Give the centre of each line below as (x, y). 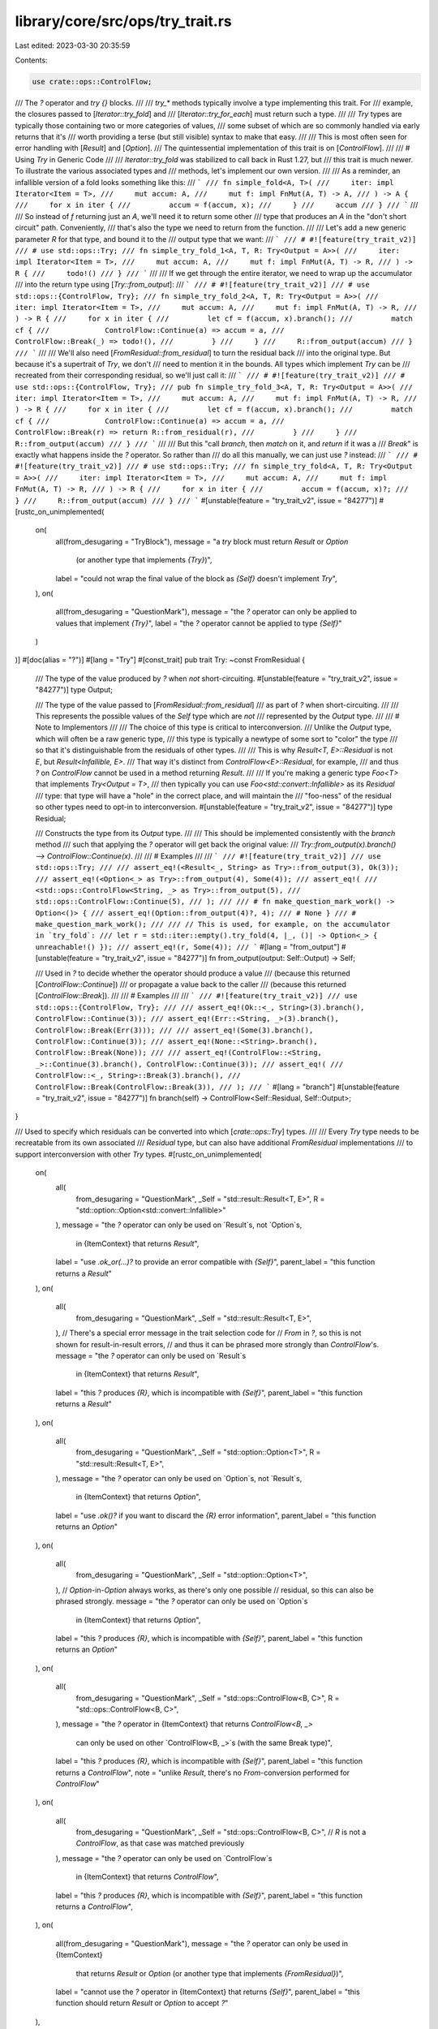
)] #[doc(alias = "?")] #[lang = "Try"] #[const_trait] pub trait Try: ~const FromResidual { (160, 660)
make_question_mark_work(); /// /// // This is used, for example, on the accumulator (213, 924)
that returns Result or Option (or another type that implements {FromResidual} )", (210, 1973)
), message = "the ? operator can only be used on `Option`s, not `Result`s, (179, 1479)
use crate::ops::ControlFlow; (92, 82)
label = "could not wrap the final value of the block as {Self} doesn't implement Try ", (196, 578)
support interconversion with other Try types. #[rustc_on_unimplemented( (139, 1154)
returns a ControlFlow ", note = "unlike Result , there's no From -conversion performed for (203, 1773)
